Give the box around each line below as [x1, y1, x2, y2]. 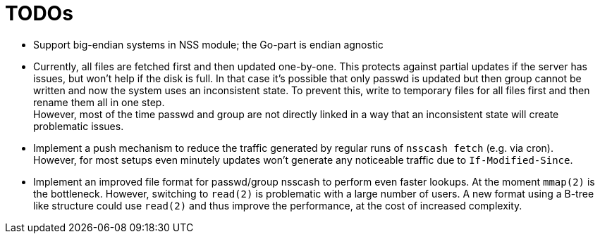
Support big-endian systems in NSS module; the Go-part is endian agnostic [33, 38, 384, 51]
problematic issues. [33, 119, 124, 132]
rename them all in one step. [33, 96, 165, 108]
